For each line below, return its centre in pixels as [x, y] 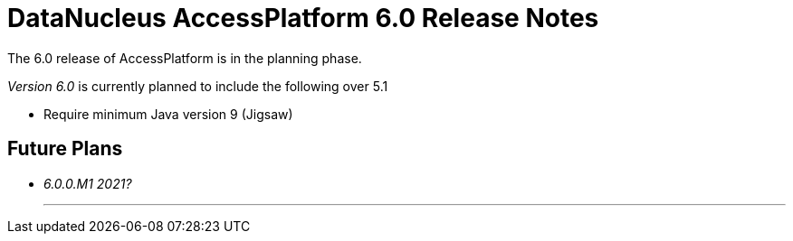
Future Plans [65, 149]
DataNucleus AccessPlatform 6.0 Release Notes [303, 18]
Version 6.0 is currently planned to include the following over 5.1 [198, 86]
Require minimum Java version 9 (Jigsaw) [168, 114]
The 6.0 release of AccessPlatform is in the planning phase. [185, 58]
